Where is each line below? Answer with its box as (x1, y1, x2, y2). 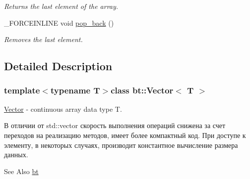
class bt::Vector (111, 84, 174, 96)
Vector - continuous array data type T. (4, 103, 122, 114)
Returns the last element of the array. (4, 1, 119, 11)
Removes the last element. (4, 34, 83, 45)
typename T (50, 84, 100, 96)
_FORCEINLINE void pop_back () (4, 17, 114, 28)
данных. (4, 149, 28, 160)
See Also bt (4, 166, 39, 176)
